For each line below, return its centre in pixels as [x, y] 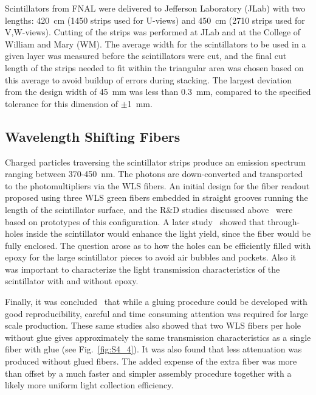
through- [284, 221]
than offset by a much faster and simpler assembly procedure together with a [148, 373]
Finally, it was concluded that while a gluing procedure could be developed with [156, 302]
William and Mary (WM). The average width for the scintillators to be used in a [156, 44]
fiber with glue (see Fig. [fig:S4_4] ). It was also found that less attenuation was [153, 349]
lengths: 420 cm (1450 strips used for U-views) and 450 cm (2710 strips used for [155, 20]
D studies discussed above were [233, 209]
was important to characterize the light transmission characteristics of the [143, 269]
